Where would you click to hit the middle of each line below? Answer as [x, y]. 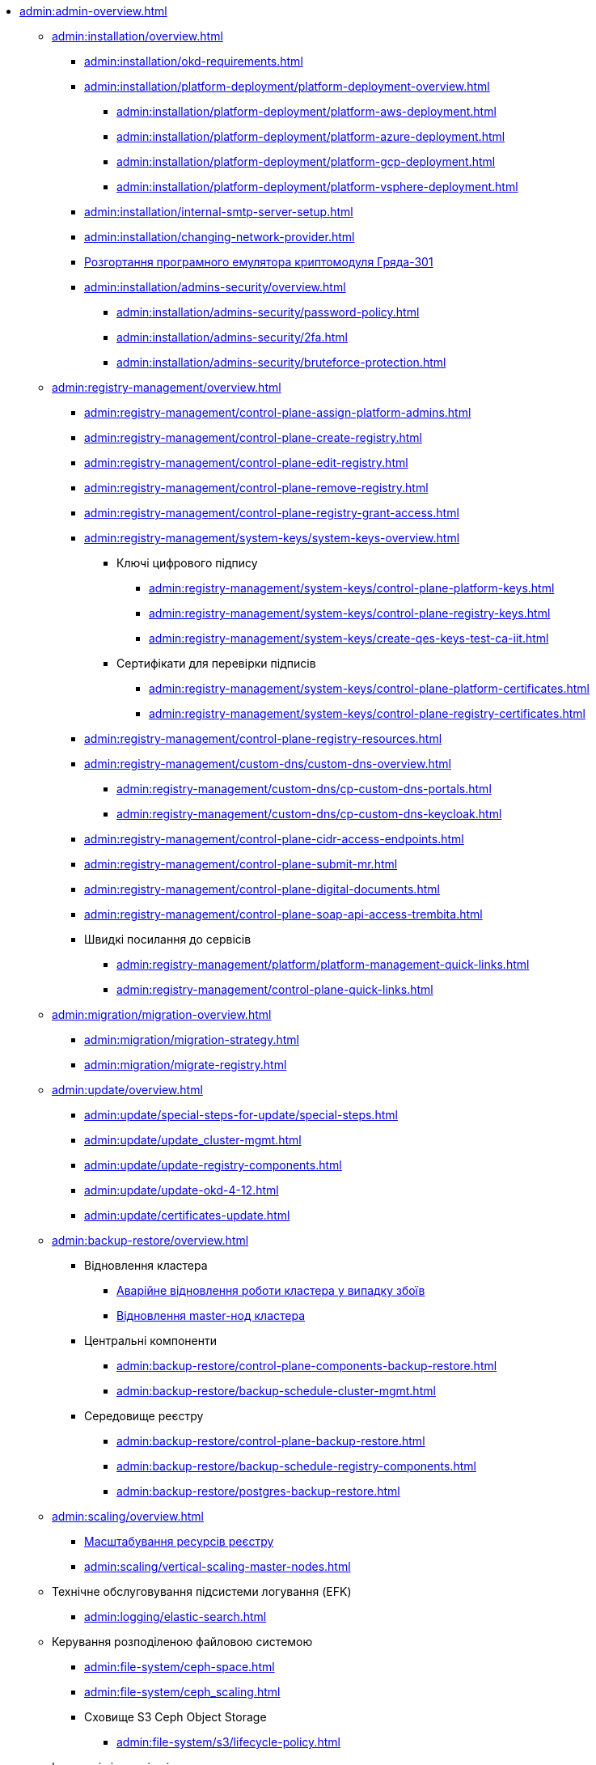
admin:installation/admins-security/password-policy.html [268, 312]
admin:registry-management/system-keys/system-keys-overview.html [272, 538]
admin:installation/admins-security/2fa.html [232, 337]
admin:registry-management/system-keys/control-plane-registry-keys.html [350, 613]
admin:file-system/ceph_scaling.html [182, 1692]
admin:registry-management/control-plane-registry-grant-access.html [272, 513]
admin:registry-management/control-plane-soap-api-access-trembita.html [283, 914]
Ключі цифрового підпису [187, 563]
